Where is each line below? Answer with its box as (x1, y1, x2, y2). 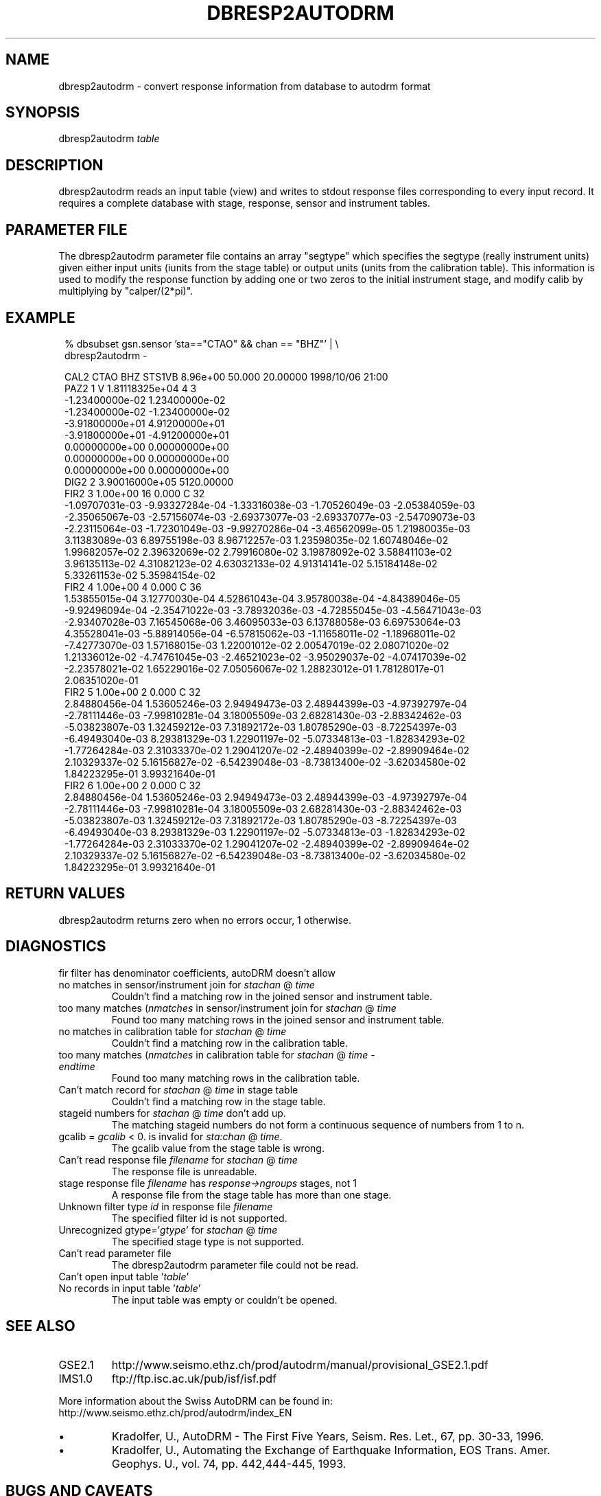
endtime (58, 1060, 95, 1072)
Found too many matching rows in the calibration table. (111, 1072, 360, 1084)
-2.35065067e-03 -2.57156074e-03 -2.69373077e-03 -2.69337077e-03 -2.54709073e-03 (64, 510, 475, 523)
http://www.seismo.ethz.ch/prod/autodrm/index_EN (58, 1406, 292, 1418)
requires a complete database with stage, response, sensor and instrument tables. (58, 197, 431, 209)
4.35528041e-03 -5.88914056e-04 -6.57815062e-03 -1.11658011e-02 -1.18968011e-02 (64, 627, 456, 639)
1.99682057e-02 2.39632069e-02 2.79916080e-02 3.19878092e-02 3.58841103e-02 (64, 545, 452, 558)
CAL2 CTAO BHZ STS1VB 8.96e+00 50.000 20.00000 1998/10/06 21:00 (64, 370, 388, 383)
